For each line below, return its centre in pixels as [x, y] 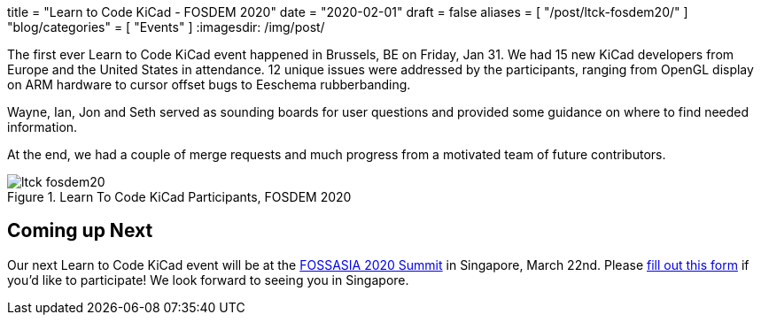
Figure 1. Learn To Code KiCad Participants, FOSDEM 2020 [179, 197]
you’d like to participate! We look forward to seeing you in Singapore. [208, 280]
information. [43, 127]
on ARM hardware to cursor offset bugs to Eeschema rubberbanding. [209, 84]
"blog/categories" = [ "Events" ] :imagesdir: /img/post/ [166, 27]
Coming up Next [80, 231]
